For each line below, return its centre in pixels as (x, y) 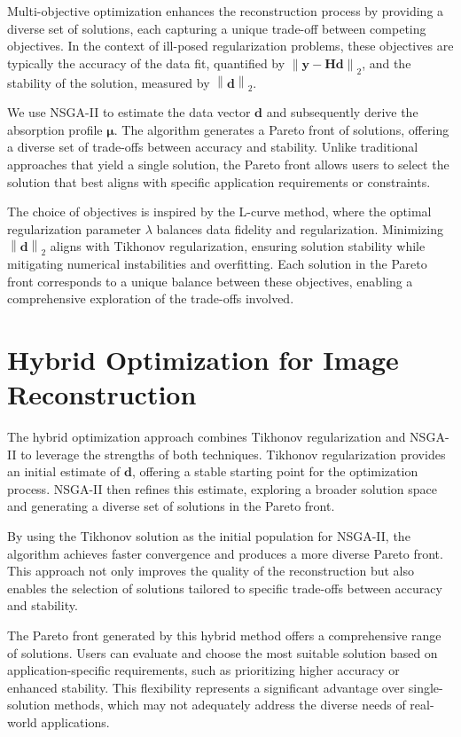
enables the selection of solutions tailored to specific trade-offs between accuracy (225, 588)
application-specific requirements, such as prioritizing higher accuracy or (203, 670)
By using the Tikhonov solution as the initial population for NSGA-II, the (209, 535)
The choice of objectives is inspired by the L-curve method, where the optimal (219, 212)
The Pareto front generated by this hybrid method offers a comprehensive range (224, 635)
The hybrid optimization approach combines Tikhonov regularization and (207, 437)
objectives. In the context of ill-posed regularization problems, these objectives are (230, 46)
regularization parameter (74, 228)
